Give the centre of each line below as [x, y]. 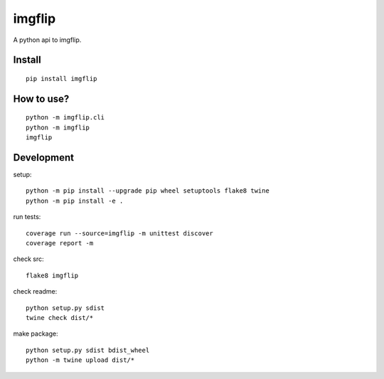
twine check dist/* [60, 317]
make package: [36, 333]
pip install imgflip [62, 79]
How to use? [41, 98]
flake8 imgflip [52, 275]
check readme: [35, 292]
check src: [28, 259]
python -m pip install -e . [75, 201]
